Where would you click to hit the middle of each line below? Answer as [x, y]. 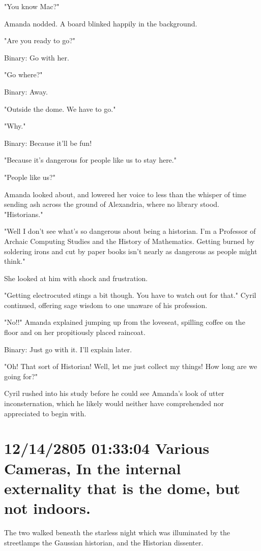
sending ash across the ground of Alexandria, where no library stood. [112, 204]
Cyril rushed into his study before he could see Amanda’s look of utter [114, 393]
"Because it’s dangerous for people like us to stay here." [90, 160]
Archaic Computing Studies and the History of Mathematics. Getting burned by [129, 241]
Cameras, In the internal [93, 468]
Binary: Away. [26, 91]
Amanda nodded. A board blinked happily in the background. [101, 23]
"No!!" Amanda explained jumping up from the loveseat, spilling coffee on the [125, 322]
